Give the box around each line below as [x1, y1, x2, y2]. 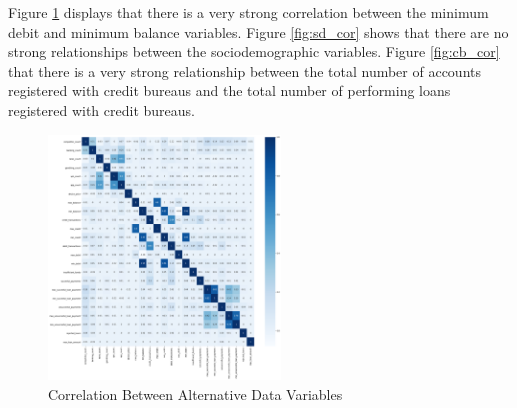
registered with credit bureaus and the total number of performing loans [8, 80, 451, 101]
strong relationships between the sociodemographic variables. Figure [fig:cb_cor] [8, 41, 500, 62]
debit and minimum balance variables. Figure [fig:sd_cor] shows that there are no [8, 21, 509, 42]
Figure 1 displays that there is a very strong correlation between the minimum [8, 2, 489, 22]
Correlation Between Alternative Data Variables [48, 384, 343, 405]
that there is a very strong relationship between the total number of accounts [8, 60, 481, 81]
